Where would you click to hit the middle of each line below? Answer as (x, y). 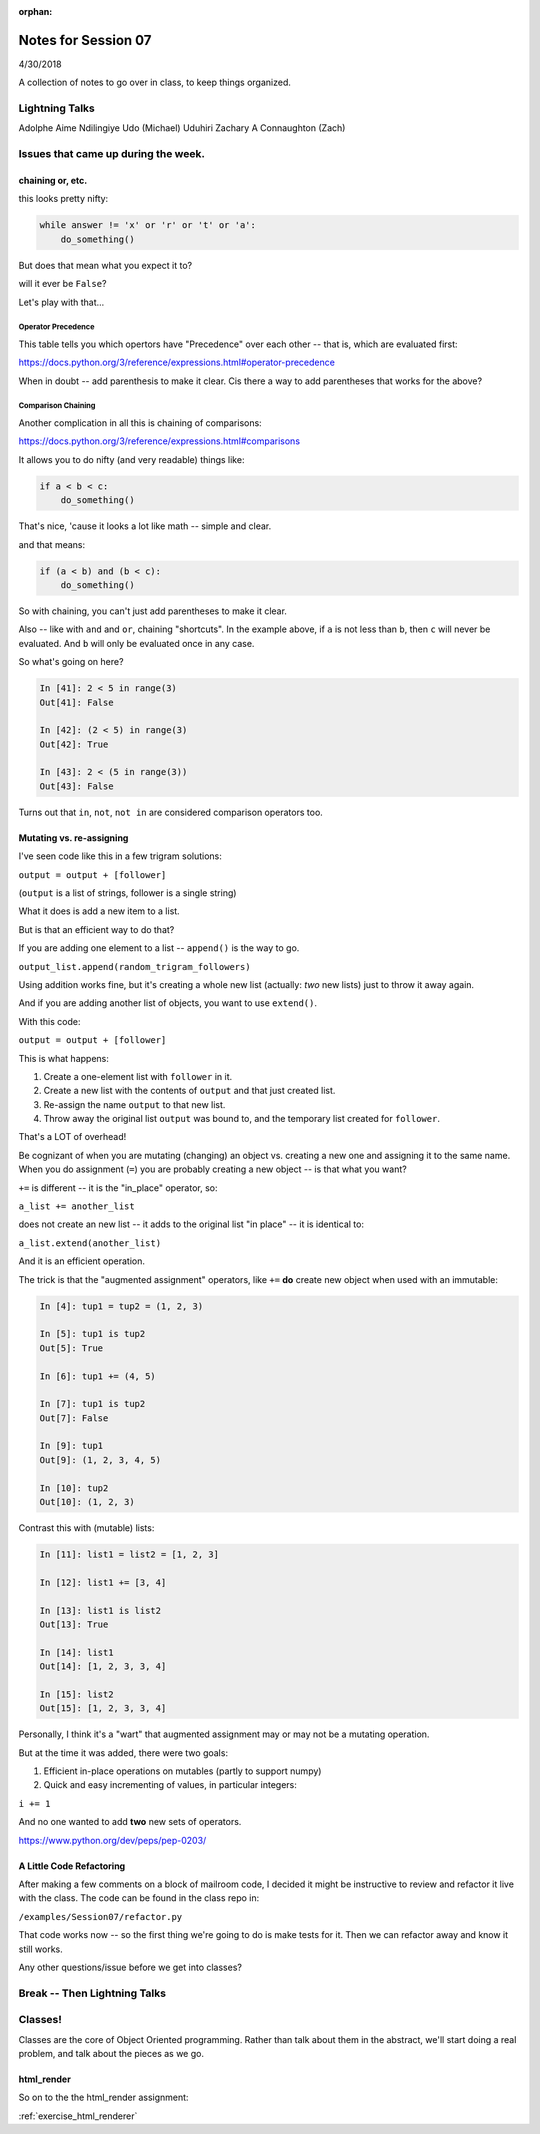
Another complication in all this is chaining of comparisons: (140, 423)
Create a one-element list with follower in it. (138, 1076)
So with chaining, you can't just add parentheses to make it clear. (152, 611)
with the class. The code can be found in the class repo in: (139, 1898)
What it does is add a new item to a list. (99, 911)
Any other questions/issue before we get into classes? (130, 1967)
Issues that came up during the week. (111, 154)
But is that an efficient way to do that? (96, 929)
